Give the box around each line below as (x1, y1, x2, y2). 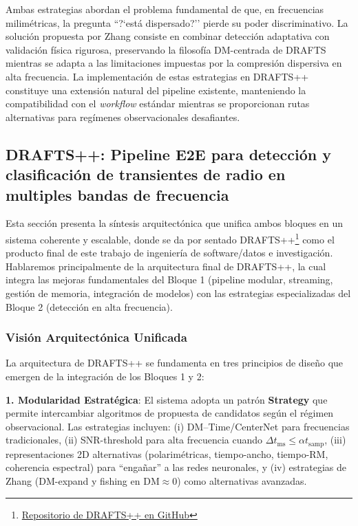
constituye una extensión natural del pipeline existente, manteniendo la (6, 83, 306, 97)
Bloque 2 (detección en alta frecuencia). (6, 299, 173, 314)
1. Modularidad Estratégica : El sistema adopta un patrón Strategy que (6, 392, 328, 406)
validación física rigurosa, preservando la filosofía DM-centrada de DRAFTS (6, 42, 326, 56)
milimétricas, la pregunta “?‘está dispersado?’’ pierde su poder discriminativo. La (6, 15, 348, 30)
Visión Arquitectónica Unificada (6, 329, 187, 346)
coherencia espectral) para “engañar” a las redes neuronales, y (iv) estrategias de (6, 460, 346, 474)
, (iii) (324, 432, 346, 447)
